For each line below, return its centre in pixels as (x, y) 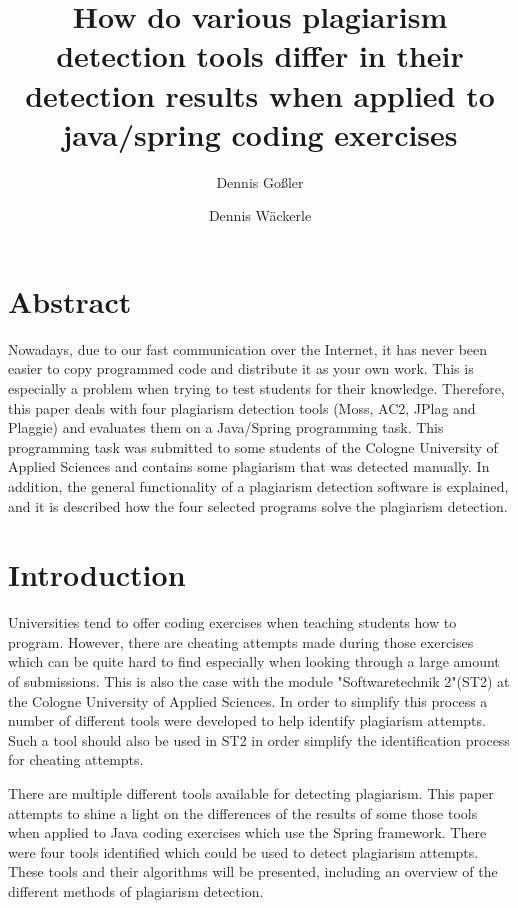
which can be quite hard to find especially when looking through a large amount (254, 661)
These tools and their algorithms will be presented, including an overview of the (253, 871)
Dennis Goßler (260, 181)
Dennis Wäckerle (260, 215)
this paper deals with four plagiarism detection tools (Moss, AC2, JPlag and (242, 407)
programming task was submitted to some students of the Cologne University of (253, 446)
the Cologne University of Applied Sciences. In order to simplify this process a (248, 700)
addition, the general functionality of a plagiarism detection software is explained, (258, 485)
